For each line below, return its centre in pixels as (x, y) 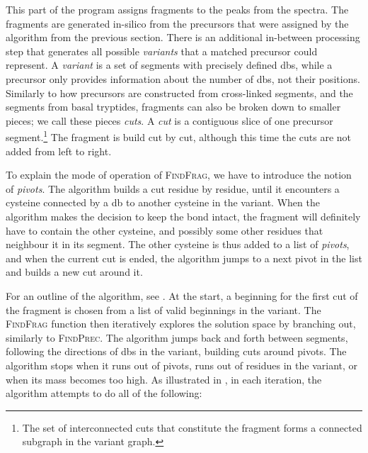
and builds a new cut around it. (74, 272)
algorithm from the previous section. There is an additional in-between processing (183, 37)
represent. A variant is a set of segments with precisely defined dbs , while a (169, 65)
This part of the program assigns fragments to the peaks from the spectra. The (177, 9)
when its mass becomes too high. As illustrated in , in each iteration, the (164, 379)
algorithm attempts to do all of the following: (104, 393)
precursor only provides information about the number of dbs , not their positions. (183, 78)
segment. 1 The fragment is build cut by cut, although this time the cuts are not (179, 136)
